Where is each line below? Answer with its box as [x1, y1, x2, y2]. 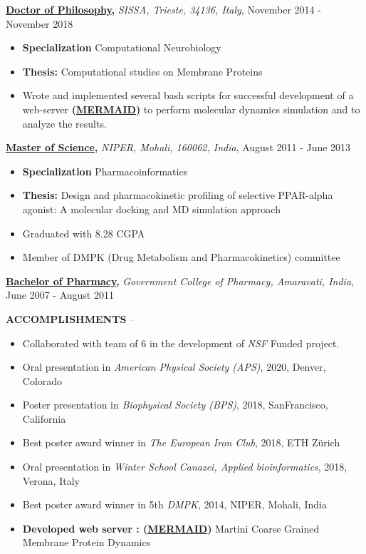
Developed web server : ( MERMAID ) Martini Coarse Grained [22, 520, 320, 535]
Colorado [22, 373, 63, 388]
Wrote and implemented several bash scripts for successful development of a [22, 88, 354, 103]
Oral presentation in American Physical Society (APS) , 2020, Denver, [22, 359, 326, 374]
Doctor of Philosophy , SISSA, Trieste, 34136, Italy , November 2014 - [6, 2, 321, 16]
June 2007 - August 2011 [6, 287, 114, 302]
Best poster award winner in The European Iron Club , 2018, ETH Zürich [22, 435, 340, 450]
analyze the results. [22, 116, 107, 130]
